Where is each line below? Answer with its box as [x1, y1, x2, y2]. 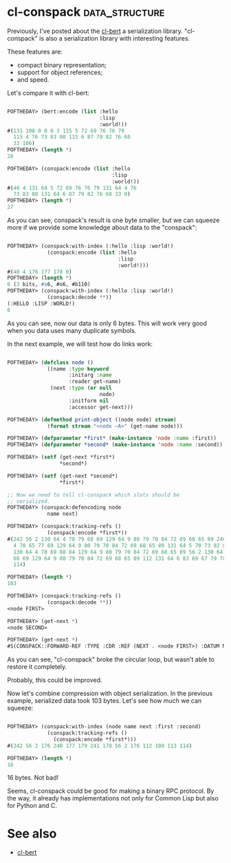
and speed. [16, 75, 49, 83]
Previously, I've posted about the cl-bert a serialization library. [7, 27, 184, 35]
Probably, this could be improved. [7, 676, 102, 684]
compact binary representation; [16, 61, 107, 69]
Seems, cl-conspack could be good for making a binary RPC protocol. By [7, 787, 214, 795]
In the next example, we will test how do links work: [7, 340, 153, 348]
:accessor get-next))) [68, 404, 134, 411]
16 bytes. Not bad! [7, 774, 59, 782]
